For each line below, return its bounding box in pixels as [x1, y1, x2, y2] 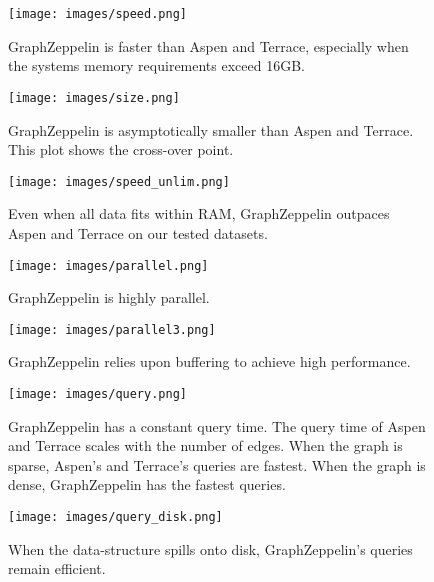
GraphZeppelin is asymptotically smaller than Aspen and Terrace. [8, 119, 414, 140]
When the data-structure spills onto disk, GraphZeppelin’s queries [8, 538, 413, 559]
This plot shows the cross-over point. [8, 139, 234, 160]
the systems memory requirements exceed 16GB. [8, 55, 305, 76]
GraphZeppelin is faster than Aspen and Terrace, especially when [8, 35, 409, 56]
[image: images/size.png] [8, 90, 180, 105]
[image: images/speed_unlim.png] [8, 174, 230, 189]
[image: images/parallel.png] [8, 258, 209, 273]
